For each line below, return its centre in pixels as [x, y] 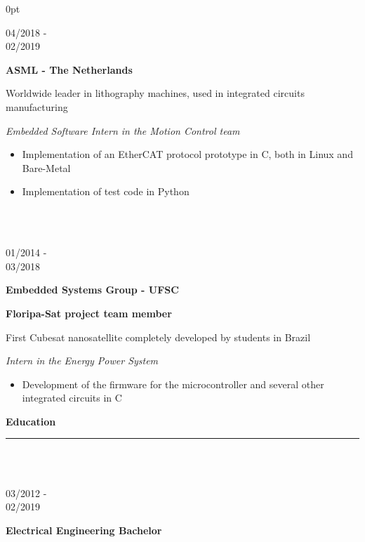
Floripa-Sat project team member [89, 313]
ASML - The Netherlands [69, 69]
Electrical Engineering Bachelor [84, 530]
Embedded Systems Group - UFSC [92, 290]
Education [31, 421]
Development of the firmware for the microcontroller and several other [173, 384]
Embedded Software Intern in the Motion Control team [123, 130]
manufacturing [37, 106]
